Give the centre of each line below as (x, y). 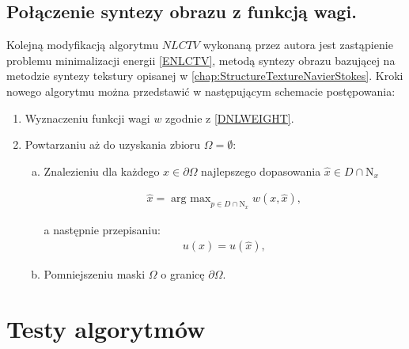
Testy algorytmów (106, 328)
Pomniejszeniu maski (95, 274)
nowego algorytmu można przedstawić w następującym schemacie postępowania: (201, 91)
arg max (191, 199)
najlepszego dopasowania (261, 171)
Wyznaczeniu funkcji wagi (87, 118)
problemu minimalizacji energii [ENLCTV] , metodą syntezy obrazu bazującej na (201, 60)
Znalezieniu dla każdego (102, 171)
